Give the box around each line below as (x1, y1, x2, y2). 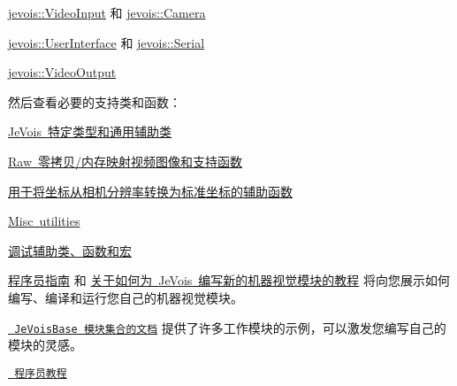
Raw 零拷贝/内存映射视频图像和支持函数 (8, 151, 243, 170)
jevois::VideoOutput (8, 63, 117, 81)
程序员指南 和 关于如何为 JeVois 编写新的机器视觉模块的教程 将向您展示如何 (8, 271, 450, 289)
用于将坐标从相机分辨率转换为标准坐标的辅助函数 (8, 181, 293, 200)
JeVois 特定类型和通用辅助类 (8, 122, 171, 141)
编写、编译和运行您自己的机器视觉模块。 (8, 288, 243, 306)
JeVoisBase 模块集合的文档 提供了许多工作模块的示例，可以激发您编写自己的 (14, 318, 446, 336)
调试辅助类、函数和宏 (8, 241, 132, 259)
